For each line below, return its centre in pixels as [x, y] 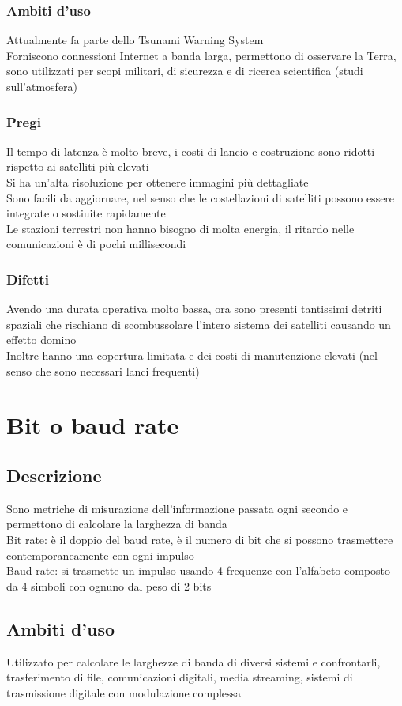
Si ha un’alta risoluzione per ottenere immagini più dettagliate [158, 182]
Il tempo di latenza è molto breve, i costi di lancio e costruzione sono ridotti [191, 151]
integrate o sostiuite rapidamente [86, 213]
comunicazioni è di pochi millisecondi [96, 244]
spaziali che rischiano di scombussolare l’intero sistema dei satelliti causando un [199, 324]
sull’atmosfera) [42, 86]
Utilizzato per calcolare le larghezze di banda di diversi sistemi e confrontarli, [193, 661]
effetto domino [41, 340]
